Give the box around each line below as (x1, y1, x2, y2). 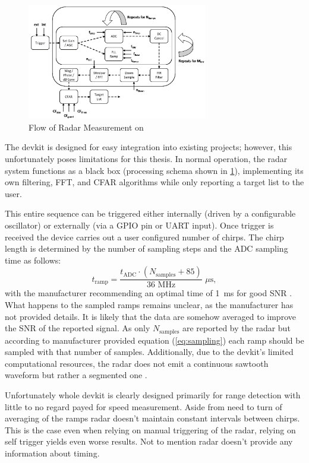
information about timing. (5, 446, 100, 459)
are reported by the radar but (182, 322, 291, 334)
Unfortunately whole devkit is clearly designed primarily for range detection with (5, 388, 301, 401)
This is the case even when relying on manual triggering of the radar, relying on (5, 423, 296, 436)
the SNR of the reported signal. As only (5, 322, 150, 334)
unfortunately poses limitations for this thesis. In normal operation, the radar (5, 152, 288, 164)
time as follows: (5, 253, 61, 266)
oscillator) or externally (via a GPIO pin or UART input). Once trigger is (5, 218, 274, 231)
